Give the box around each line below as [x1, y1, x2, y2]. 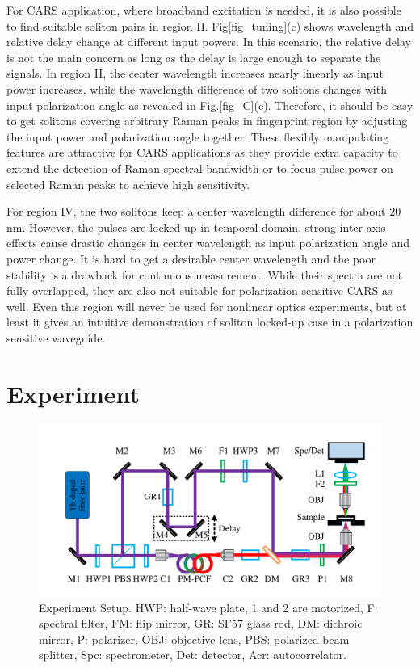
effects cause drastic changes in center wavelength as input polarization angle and [6, 234, 410, 251]
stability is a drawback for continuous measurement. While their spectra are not [6, 266, 403, 283]
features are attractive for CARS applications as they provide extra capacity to [6, 144, 398, 161]
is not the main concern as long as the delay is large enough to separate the [6, 48, 381, 65]
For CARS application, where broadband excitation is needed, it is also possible [6, 2, 401, 18]
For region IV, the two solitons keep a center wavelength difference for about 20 [6, 203, 401, 220]
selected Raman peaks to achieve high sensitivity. [6, 175, 250, 192]
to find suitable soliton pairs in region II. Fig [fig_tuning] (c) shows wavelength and [6, 17, 414, 34]
